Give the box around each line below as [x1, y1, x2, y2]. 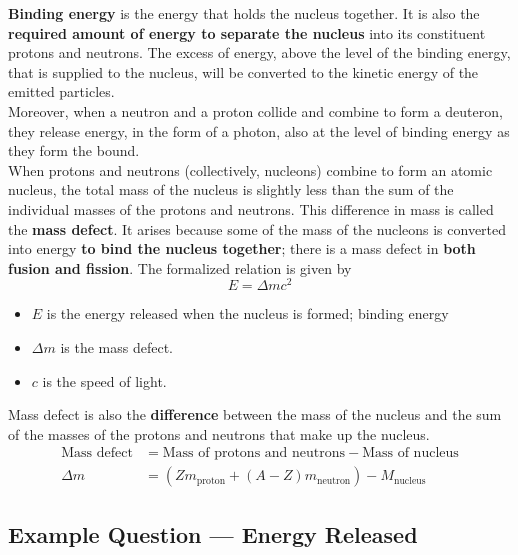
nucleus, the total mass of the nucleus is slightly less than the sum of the [8, 179, 454, 200]
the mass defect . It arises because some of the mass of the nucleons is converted [8, 218, 507, 239]
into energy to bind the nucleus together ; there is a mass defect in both [8, 238, 476, 259]
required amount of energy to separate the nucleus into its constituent [8, 22, 486, 43]
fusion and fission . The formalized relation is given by [8, 257, 352, 278]
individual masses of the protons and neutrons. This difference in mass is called [8, 198, 494, 219]
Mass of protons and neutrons [162, 446, 346, 461]
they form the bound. [8, 140, 140, 161]
